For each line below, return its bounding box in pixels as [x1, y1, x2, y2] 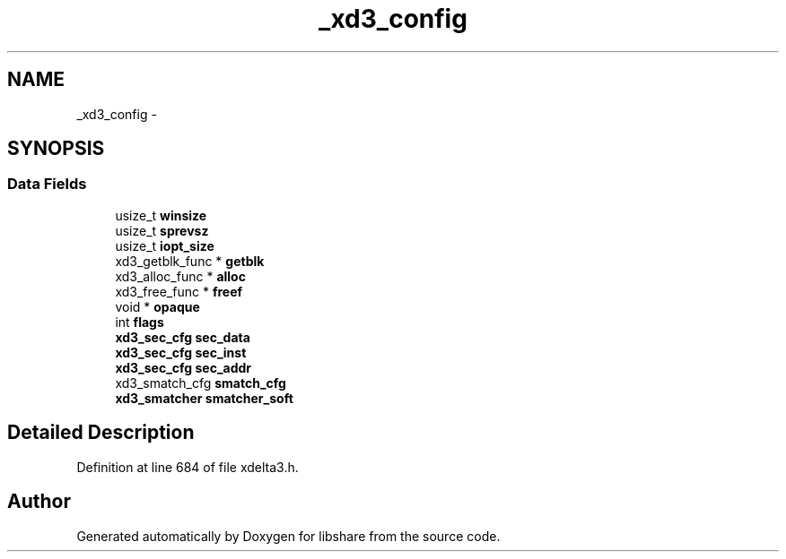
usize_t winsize [115, 207, 207, 223]
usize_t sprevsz [115, 222, 209, 238]
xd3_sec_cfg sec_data [115, 329, 250, 345]
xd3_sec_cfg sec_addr [115, 359, 252, 375]
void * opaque [115, 298, 200, 314]
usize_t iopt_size [115, 237, 214, 254]
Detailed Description [7, 421, 195, 444]
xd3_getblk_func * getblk [115, 253, 265, 269]
